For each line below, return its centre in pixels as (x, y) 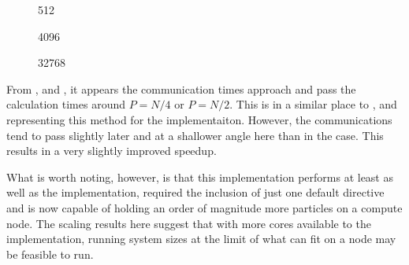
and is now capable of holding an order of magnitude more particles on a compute (204, 207)
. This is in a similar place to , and (313, 104)
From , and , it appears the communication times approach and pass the (181, 88)
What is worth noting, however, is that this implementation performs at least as (200, 177)
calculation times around (66, 104)
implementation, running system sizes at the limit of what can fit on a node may (201, 239)
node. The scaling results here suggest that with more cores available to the (189, 223)
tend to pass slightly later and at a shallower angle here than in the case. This (195, 135)
